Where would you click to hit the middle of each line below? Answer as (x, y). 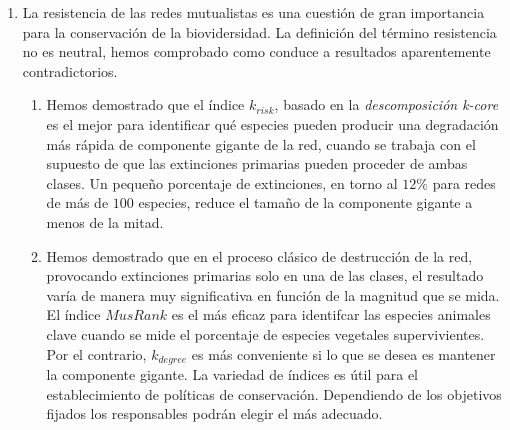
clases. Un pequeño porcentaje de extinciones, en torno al (222, 182)
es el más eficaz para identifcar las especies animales (331, 314)
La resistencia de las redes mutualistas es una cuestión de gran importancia (253, 12)
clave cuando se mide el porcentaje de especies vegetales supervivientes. (265, 333)
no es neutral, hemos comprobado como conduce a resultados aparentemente (256, 51)
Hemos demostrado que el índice (145, 104)
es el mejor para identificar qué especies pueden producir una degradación (272, 123)
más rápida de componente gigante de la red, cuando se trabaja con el (261, 143)
